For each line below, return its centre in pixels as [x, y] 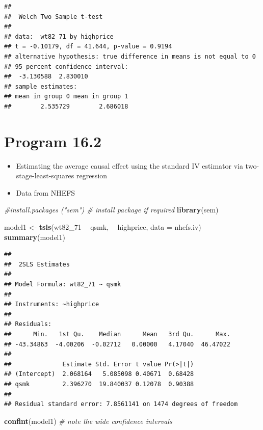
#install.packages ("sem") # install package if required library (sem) [111, 210]
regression [92, 176]
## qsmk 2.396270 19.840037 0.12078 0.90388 [99, 384]
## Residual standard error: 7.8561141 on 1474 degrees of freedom [121, 404]
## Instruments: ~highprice [52, 304]
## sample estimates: [41, 86]
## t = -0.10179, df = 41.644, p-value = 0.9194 [88, 47]
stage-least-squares [45, 176]
